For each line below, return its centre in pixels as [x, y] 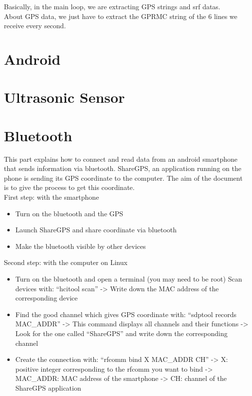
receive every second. [35, 26]
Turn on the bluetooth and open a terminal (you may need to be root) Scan [129, 279]
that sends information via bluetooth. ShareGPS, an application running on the [123, 168]
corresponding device [46, 298]
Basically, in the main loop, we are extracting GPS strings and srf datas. [112, 6]
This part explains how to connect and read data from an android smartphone [121, 159]
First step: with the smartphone [52, 197]
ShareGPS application [48, 387]
